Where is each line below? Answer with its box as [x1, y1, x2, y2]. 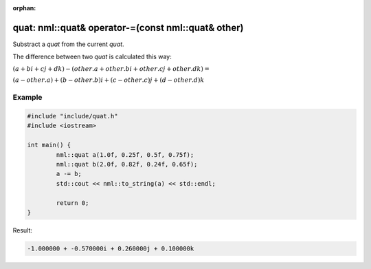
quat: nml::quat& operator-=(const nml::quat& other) [12, 21, 244, 34]
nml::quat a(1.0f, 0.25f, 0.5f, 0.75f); [56, 151, 194, 158]
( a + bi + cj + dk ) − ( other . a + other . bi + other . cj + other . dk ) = [12, 65, 210, 72]
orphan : [12, 4, 36, 12]
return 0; [56, 199, 89, 206]
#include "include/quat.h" [27, 112, 118, 120]
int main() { [27, 141, 71, 149]
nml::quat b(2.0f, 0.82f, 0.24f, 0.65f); [56, 160, 198, 168]
